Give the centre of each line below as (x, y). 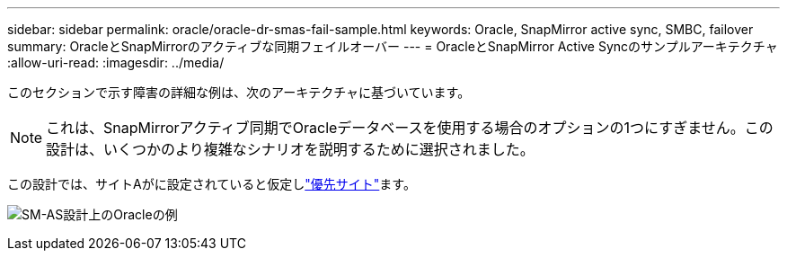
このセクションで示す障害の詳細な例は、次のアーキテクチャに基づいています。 (239, 92)
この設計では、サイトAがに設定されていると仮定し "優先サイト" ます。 (212, 184)
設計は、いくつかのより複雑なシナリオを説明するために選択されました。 (290, 149)
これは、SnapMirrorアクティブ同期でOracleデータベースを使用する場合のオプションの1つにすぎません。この (410, 128)
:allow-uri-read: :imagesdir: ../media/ (116, 62)
